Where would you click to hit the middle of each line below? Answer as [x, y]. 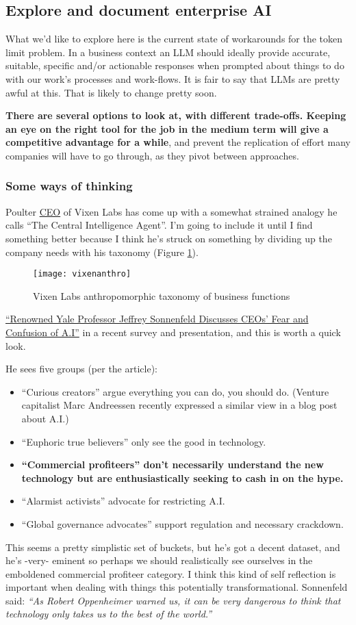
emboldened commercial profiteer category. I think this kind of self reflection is [171, 573]
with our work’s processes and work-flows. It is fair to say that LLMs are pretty [173, 78]
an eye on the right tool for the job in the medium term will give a [167, 128]
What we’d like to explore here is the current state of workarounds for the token [174, 39]
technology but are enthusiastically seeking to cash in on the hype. [182, 477]
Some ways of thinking [69, 186]
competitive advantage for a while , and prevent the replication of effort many [178, 142]
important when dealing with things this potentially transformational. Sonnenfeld [177, 587]
